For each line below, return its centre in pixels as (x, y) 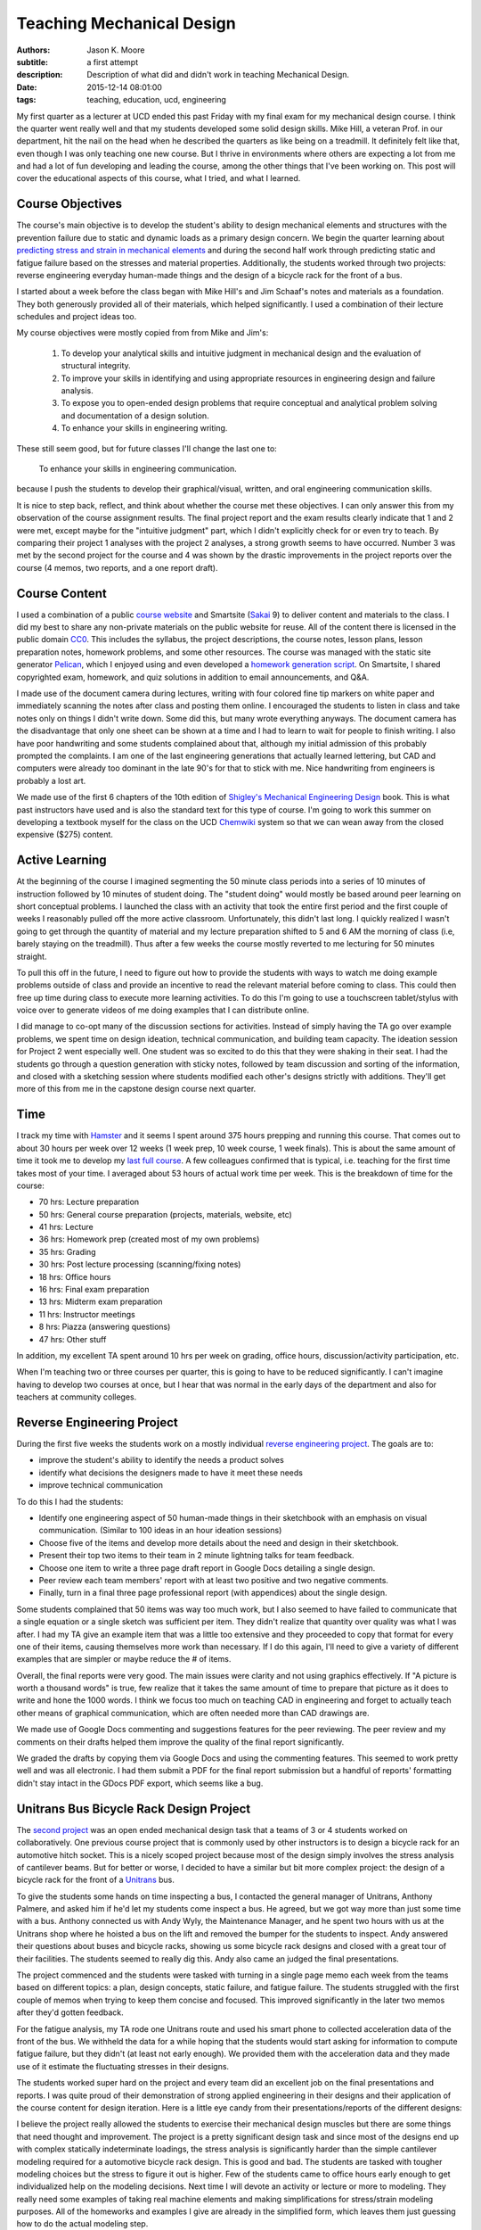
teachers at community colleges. (77, 1397)
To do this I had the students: (70, 1501)
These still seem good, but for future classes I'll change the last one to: (147, 448)
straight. (32, 956)
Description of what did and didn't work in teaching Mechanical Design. (218, 75)
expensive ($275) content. (65, 835)
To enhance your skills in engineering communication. (138, 469)
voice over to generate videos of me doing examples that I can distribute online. (163, 1010)
